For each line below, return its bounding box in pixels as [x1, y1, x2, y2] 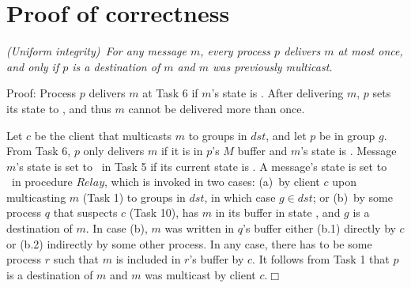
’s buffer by [189, 251, 244, 267]
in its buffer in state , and [215, 204, 341, 221]
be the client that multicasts [34, 127, 172, 143]
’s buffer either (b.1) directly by [243, 220, 396, 237]
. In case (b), [85, 220, 148, 237]
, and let [266, 127, 307, 143]
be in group [319, 127, 375, 143]
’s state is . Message [300, 142, 397, 159]
